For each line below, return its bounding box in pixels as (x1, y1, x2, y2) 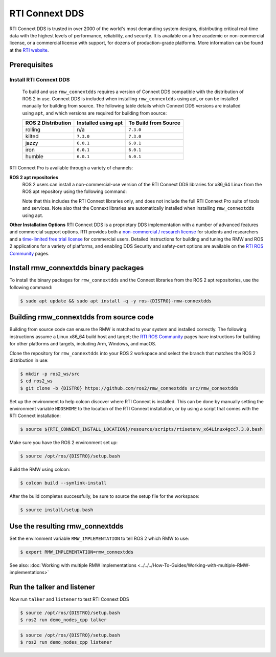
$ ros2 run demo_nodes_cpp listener (20, 640, 112, 645)
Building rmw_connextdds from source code (9, 313, 154, 322)
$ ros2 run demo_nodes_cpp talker (20, 617, 107, 623)
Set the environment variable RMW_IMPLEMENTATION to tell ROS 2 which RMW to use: (9, 535, 189, 541)
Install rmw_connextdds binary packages (9, 264, 144, 272)
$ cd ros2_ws (20, 378, 53, 384)
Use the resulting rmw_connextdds (9, 522, 124, 531)
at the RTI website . (9, 47, 49, 53)
